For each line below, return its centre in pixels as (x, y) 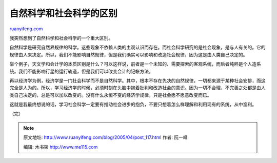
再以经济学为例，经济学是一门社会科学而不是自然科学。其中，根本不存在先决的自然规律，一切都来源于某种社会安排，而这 (137, 80)
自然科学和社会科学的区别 (64, 13)
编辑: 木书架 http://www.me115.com (61, 147)
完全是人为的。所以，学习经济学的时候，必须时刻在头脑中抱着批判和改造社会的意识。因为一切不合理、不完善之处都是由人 (137, 88)
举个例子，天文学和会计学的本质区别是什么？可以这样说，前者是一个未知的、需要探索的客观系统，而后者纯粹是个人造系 (135, 64)
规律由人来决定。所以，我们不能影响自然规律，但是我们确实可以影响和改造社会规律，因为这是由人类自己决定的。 (128, 54)
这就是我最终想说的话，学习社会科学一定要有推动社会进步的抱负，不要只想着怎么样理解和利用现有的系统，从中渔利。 (133, 105)
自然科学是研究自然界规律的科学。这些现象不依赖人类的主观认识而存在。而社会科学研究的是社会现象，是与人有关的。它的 (137, 47)
